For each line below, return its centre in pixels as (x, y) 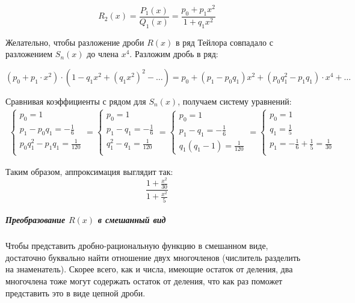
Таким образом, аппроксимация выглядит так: (89, 171)
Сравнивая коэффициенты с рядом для (76, 101)
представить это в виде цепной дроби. (76, 292)
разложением (29, 54)
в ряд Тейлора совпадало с (224, 42)
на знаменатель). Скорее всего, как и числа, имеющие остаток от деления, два (149, 269)
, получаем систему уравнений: (235, 101)
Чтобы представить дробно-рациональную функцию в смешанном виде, (137, 246)
